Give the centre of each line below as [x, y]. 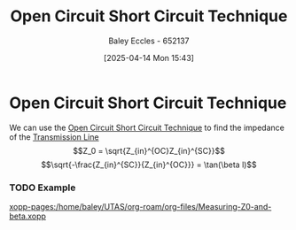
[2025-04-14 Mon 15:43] [149, 57]
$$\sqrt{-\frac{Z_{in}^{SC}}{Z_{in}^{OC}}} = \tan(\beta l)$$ [149, 165]
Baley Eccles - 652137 [149, 41]
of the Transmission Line [54, 137]
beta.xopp [28, 216]
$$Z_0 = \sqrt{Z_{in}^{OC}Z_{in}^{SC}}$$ [149, 150]
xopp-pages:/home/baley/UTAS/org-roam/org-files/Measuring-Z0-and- [140, 206]
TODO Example [43, 188]
